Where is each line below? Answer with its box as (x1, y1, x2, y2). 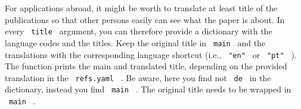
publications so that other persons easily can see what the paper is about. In (5, 13, 285, 25)
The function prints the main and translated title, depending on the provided (5, 60, 287, 72)
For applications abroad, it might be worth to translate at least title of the (5, 2, 278, 14)
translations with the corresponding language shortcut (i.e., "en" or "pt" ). (5, 48, 297, 60)
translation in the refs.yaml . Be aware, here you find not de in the (5, 71, 271, 84)
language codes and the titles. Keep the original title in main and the (5, 36, 266, 49)
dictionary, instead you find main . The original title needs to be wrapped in (5, 83, 291, 95)
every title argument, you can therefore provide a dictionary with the (5, 25, 272, 37)
